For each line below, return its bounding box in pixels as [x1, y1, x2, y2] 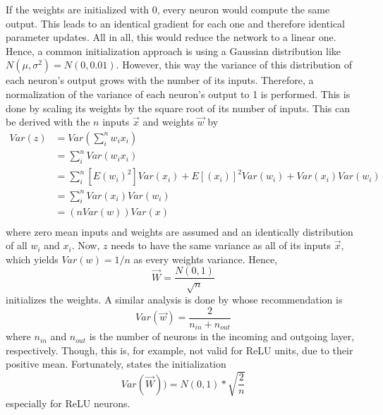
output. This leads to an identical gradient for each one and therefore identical [6, 16, 345, 30]
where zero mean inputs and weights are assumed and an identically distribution [6, 224, 353, 239]
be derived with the [6, 114, 90, 129]
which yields [6, 251, 59, 266]
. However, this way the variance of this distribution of [116, 57, 353, 72]
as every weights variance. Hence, [133, 251, 278, 266]
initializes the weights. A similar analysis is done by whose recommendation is [6, 292, 343, 307]
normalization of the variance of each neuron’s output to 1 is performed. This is [6, 86, 351, 101]
